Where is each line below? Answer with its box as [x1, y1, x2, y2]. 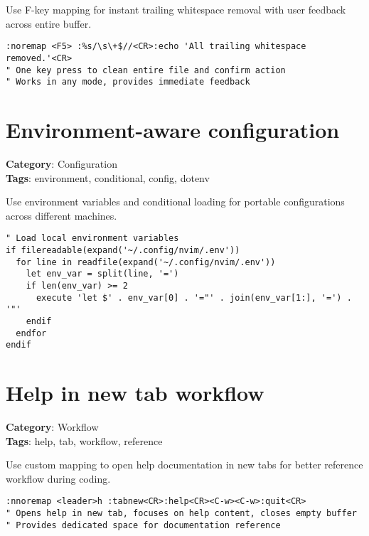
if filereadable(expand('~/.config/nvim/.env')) [6, 245, 240, 255]
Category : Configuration [6, 156, 117, 171]
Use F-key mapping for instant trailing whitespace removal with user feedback [6, 2, 346, 16]
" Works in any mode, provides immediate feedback [6, 77, 250, 87]
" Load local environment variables [6, 233, 179, 244]
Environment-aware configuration [6, 115, 340, 144]
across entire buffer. [6, 16, 92, 31]
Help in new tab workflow [6, 378, 264, 407]
